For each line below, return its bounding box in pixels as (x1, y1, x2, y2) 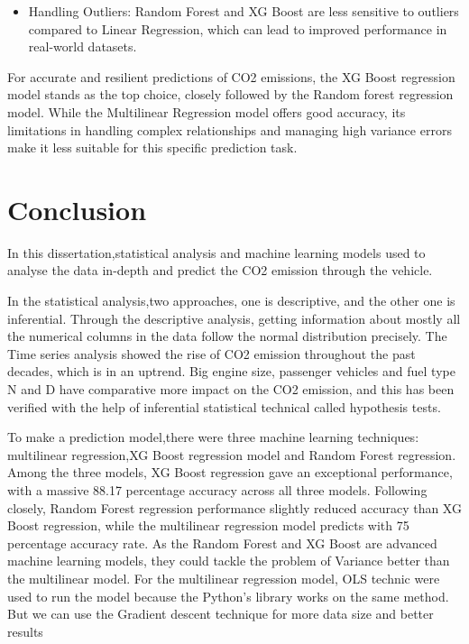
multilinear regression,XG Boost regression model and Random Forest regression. (7, 445, 456, 464)
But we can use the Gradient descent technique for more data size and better (7, 604, 434, 623)
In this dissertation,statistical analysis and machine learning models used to (7, 243, 426, 262)
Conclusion (7, 190, 147, 227)
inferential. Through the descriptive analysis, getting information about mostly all (7, 308, 461, 327)
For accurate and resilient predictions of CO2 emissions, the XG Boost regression (7, 67, 455, 86)
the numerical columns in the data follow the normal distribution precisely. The (7, 327, 447, 345)
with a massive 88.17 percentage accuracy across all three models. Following (7, 481, 428, 499)
